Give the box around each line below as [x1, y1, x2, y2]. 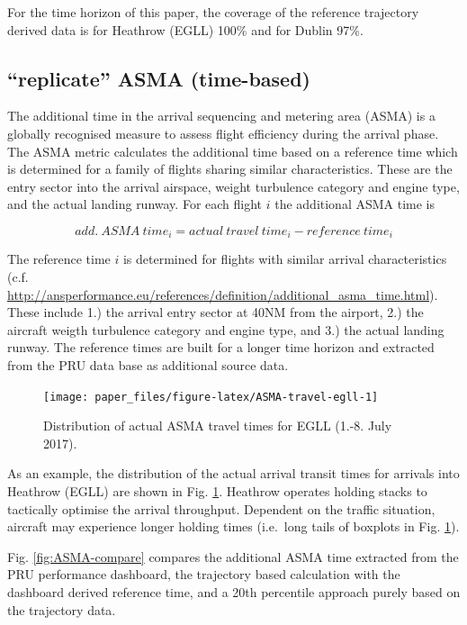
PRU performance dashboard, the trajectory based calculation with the [7, 565, 400, 584]
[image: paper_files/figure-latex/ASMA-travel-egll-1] [43, 390, 379, 403]
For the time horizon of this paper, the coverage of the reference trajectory [7, 3, 419, 21]
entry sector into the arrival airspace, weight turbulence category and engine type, [7, 177, 460, 195]
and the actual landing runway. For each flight [7, 195, 263, 213]
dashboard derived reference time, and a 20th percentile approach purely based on [7, 582, 461, 601]
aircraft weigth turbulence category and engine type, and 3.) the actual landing [7, 320, 445, 339]
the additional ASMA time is [274, 195, 436, 213]
